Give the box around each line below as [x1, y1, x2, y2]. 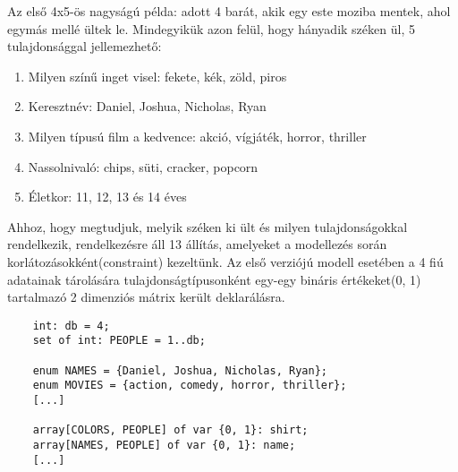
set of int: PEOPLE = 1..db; [32, 334, 206, 348]
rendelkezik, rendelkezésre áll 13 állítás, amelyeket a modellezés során [7, 235, 387, 253]
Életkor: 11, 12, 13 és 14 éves [28, 187, 187, 206]
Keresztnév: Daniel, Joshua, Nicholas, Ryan [28, 97, 267, 116]
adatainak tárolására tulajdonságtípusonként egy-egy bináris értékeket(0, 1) [7, 270, 421, 288]
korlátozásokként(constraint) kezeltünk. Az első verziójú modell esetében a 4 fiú [7, 252, 444, 270]
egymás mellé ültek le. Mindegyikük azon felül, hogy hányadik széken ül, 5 [7, 19, 415, 38]
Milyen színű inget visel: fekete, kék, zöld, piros [28, 66, 287, 85]
